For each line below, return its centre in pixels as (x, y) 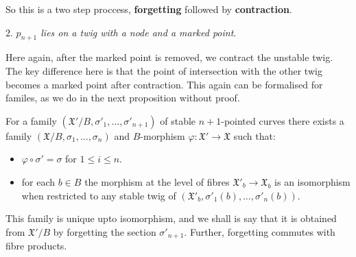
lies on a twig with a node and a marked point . (139, 32)
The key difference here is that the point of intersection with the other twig (164, 70)
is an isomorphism (312, 181)
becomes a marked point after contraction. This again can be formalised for (164, 84)
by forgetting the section (105, 231)
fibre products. (36, 246)
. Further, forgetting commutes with (260, 231)
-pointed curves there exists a (283, 120)
